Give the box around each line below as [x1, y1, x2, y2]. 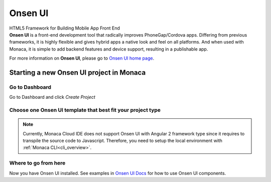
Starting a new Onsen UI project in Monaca [9, 68, 146, 77]
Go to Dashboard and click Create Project [9, 94, 95, 100]
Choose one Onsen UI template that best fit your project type [9, 107, 161, 114]
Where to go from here [9, 159, 66, 166]
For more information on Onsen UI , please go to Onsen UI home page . [9, 55, 155, 61]
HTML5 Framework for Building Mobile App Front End [9, 25, 120, 31]
